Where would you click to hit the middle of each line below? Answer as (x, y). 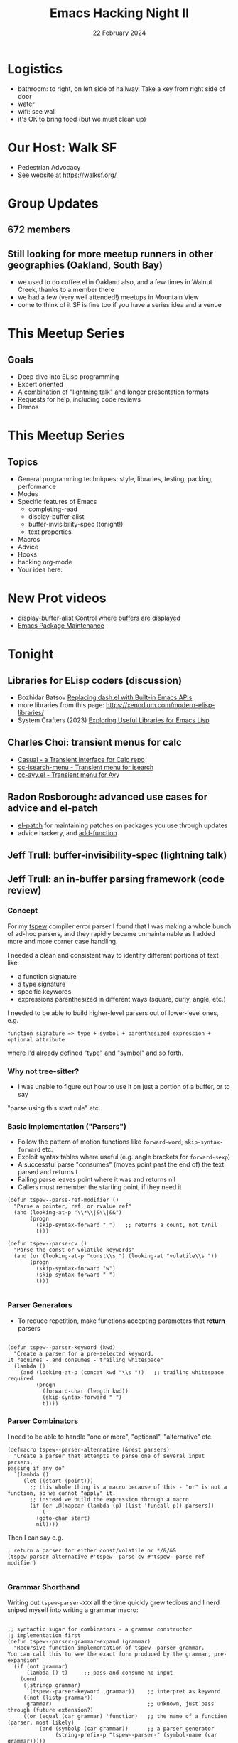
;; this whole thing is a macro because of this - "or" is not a (128, 1487)
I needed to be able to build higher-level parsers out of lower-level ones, (113, 1013)
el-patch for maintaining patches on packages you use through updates (123, 825)
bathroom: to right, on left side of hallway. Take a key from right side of (121, 89)
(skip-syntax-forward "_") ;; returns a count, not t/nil (127, 1225)
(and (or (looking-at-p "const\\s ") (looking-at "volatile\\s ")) (116, 1256)
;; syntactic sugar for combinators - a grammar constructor (100, 1629)
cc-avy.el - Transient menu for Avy (69, 774)
